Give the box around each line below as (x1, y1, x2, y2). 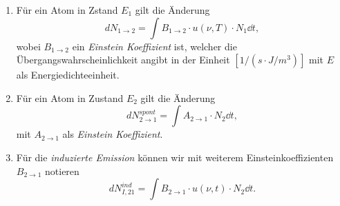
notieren (45, 163, 79, 178)
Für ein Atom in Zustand (16, 90, 124, 105)
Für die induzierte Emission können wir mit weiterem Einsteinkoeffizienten (16, 150, 334, 164)
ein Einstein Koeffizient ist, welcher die (72, 39, 237, 53)
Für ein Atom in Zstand (16, 3, 118, 17)
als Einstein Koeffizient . (62, 127, 163, 141)
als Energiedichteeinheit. (16, 68, 120, 82)
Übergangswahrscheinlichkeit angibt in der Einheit (16, 52, 230, 67)
